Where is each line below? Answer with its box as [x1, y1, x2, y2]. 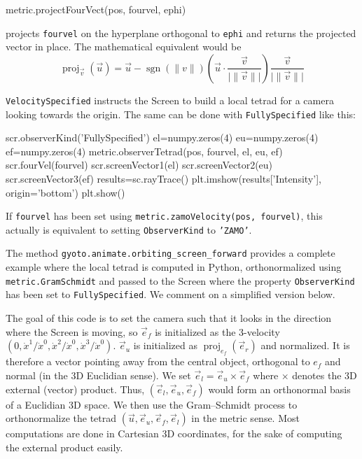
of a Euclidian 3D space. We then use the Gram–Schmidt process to [6, 397, 298, 411]
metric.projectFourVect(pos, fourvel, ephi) [6, 2, 186, 16]
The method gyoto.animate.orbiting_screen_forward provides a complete [6, 246, 335, 260]
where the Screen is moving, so [6, 324, 138, 339]
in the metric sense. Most [191, 411, 300, 425]
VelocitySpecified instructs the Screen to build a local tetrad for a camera [6, 92, 334, 107]
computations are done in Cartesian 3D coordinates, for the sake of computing [6, 426, 342, 441]
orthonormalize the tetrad [6, 411, 117, 425]
